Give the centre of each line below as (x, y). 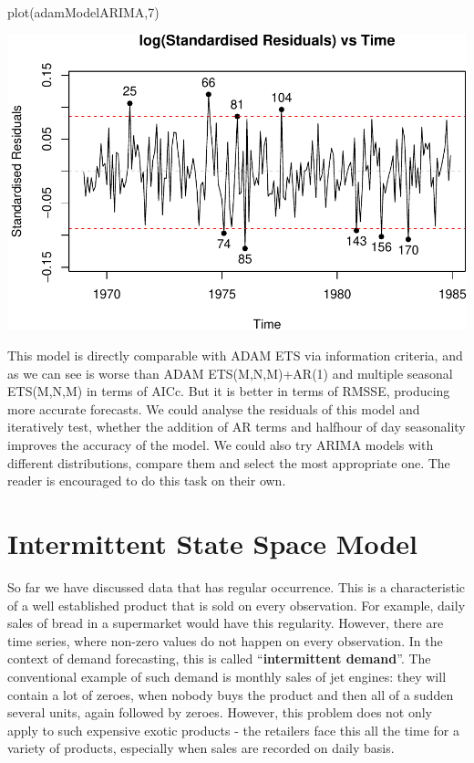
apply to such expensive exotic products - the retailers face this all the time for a (233, 730)
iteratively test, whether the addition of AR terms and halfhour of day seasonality (237, 427)
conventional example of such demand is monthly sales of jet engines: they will (227, 676)
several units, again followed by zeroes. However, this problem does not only (220, 712)
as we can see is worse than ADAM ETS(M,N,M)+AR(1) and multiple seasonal (230, 373)
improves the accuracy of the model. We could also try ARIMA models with (221, 445)
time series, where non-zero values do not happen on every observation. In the (225, 640)
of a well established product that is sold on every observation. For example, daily (237, 605)
